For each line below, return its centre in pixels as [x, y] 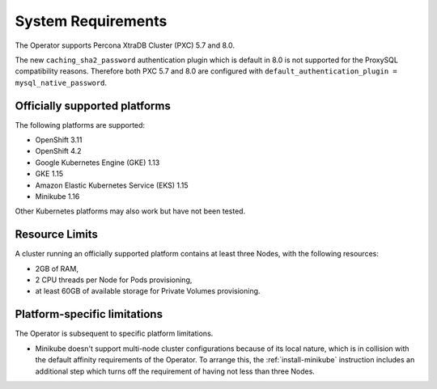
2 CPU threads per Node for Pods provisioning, [114, 280]
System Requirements [91, 21]
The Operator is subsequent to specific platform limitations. [114, 334]
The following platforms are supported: [80, 125]
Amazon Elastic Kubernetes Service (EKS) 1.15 [112, 185]
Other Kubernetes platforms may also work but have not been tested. [130, 211]
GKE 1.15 [49, 174]
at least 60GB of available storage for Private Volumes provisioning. [148, 291]
